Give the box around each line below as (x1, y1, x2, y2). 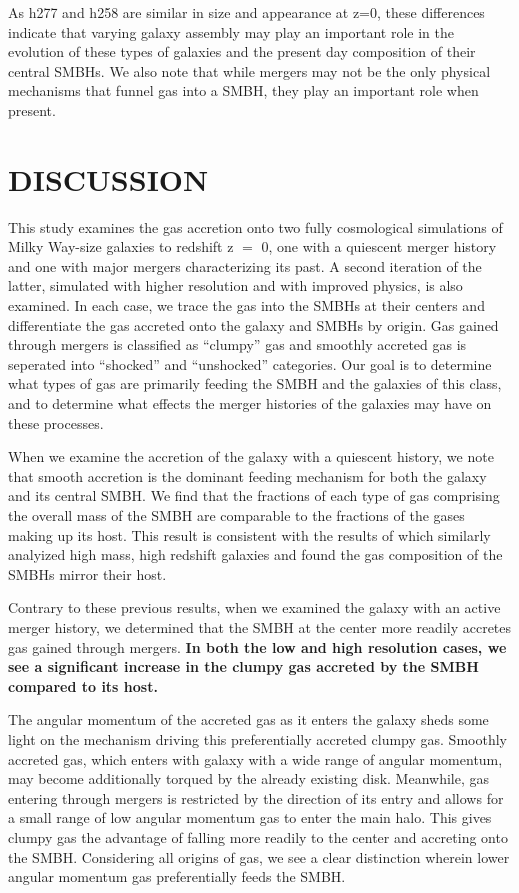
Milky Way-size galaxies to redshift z (8, 236, 234, 257)
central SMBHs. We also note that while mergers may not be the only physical (8, 60, 491, 81)
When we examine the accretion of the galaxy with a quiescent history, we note (8, 446, 494, 467)
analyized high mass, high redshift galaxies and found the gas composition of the (8, 544, 503, 565)
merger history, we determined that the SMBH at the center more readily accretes (8, 616, 512, 637)
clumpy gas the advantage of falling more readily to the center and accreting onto (8, 826, 508, 847)
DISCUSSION (8, 158, 209, 199)
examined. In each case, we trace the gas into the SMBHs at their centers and (8, 295, 485, 316)
